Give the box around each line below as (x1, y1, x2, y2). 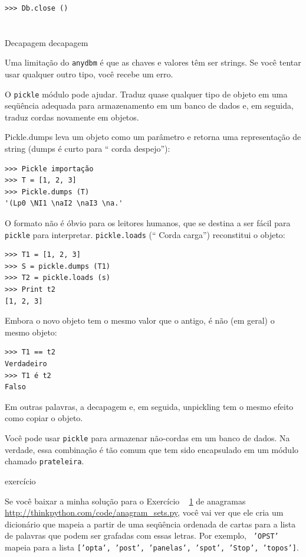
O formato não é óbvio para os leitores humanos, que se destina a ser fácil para (5, 217, 291, 229)
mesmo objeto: (5, 325, 57, 338)
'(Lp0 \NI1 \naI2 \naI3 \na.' (5, 199, 123, 208)
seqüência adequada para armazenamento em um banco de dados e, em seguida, (5, 99, 294, 112)
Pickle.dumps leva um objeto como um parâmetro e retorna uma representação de (5, 131, 301, 143)
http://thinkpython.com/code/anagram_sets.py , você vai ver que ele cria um (5, 506, 284, 519)
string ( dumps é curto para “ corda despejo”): (5, 142, 170, 155)
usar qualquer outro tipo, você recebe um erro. (5, 68, 173, 80)
